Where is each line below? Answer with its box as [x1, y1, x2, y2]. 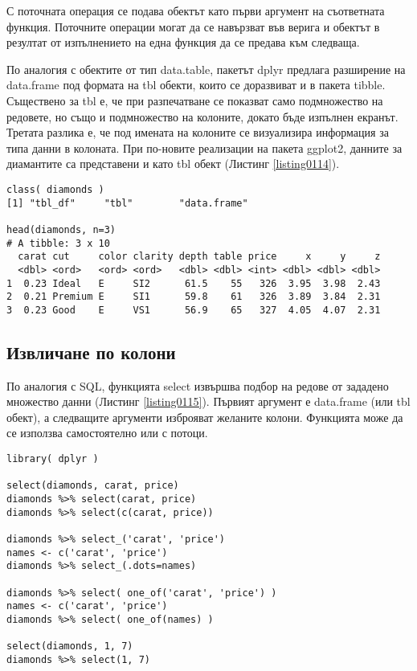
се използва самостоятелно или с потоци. [6, 424, 208, 441]
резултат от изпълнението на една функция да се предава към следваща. [6, 34, 360, 51]
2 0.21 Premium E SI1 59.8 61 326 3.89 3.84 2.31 [6, 291, 381, 303]
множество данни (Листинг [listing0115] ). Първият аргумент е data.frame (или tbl [6, 393, 411, 410]
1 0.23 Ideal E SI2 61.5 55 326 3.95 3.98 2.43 [6, 277, 381, 289]
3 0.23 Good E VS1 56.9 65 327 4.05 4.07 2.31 [6, 304, 381, 316]
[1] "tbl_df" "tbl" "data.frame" [6, 197, 248, 209]
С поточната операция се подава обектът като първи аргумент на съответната [6, 2, 385, 18]
